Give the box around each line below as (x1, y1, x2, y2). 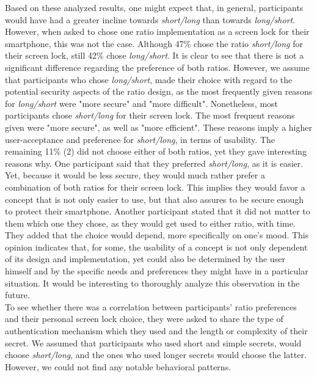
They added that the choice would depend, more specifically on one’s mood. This (5, 229, 309, 241)
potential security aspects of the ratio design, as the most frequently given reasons (5, 85, 313, 98)
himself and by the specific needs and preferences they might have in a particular (5, 265, 308, 277)
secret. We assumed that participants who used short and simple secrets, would (5, 336, 302, 349)
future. (5, 288, 30, 301)
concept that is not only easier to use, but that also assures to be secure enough (5, 192, 304, 205)
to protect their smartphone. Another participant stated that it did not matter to (5, 205, 310, 218)
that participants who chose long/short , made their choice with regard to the (5, 73, 293, 86)
